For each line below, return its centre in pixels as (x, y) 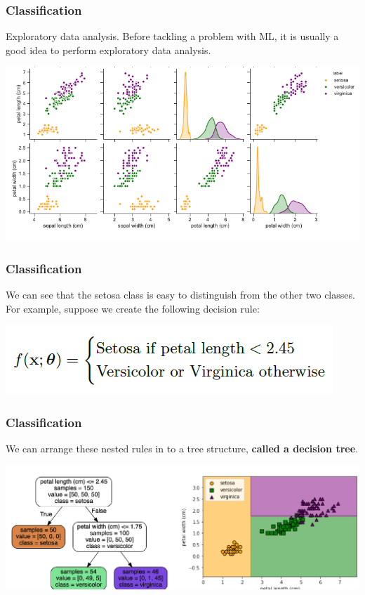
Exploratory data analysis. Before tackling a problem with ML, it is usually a (172, 36)
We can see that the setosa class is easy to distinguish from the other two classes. (180, 295)
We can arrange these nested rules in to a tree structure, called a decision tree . (182, 449)
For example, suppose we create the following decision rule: (133, 308)
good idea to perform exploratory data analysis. (108, 50)
